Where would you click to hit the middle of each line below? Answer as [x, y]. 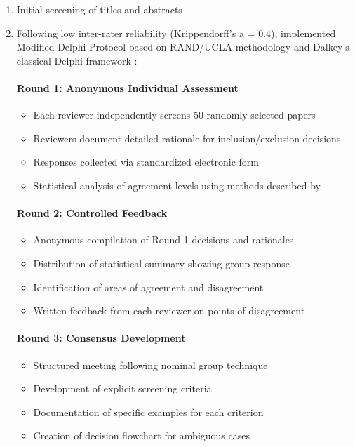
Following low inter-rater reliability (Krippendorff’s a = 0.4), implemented [176, 33]
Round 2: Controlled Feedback [92, 213]
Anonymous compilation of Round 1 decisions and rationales [163, 240]
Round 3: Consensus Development [101, 338]
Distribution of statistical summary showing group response [161, 263]
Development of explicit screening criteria [122, 388]
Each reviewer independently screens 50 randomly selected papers [174, 115]
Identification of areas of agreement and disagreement [148, 287]
